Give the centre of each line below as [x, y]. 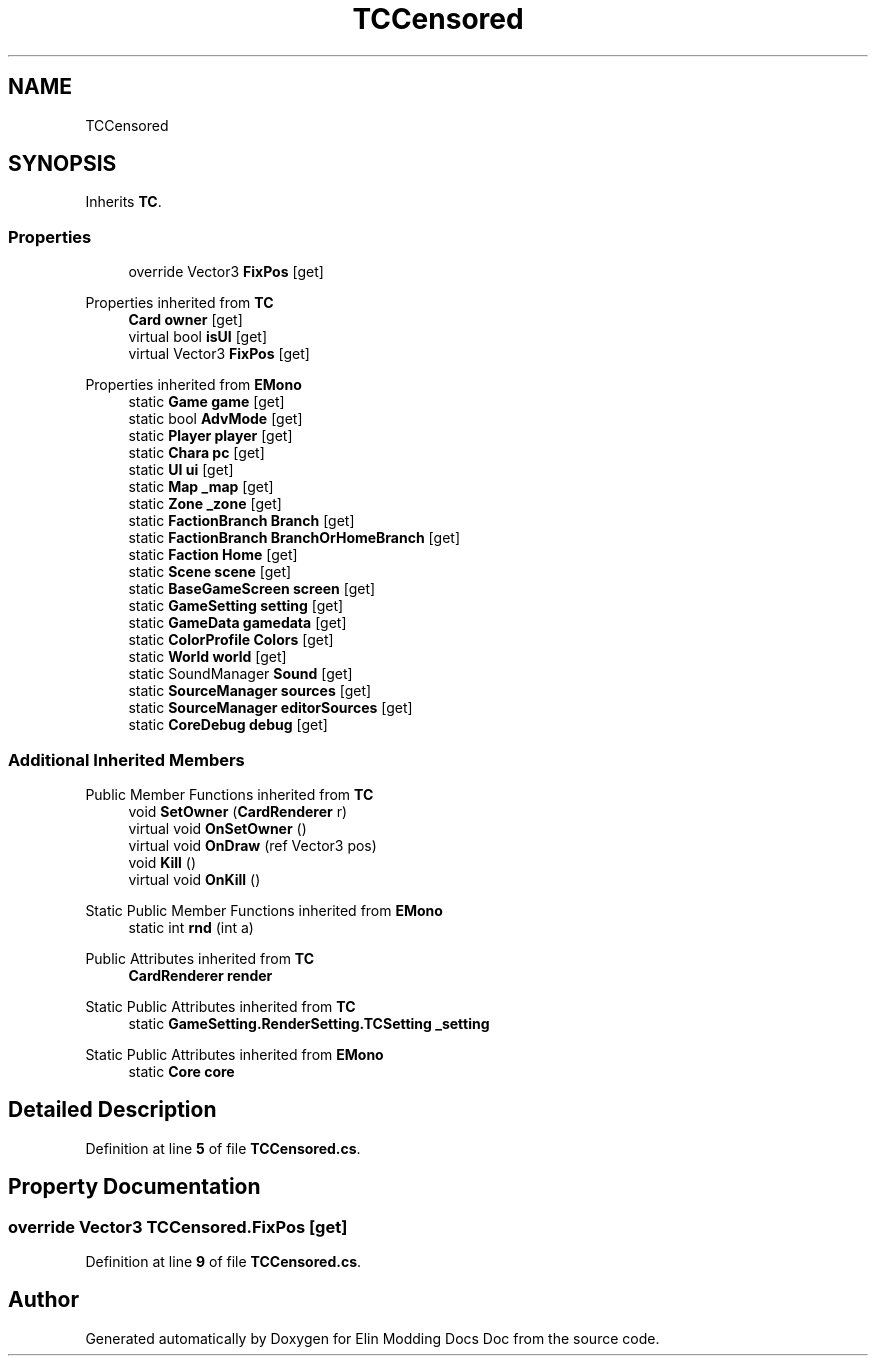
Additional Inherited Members [126, 759]
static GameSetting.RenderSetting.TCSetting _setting [309, 1023]
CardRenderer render [200, 975]
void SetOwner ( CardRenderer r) [238, 811]
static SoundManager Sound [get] [240, 674]
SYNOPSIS [62, 164]
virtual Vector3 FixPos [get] [219, 354]
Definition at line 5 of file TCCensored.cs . [223, 1148]
